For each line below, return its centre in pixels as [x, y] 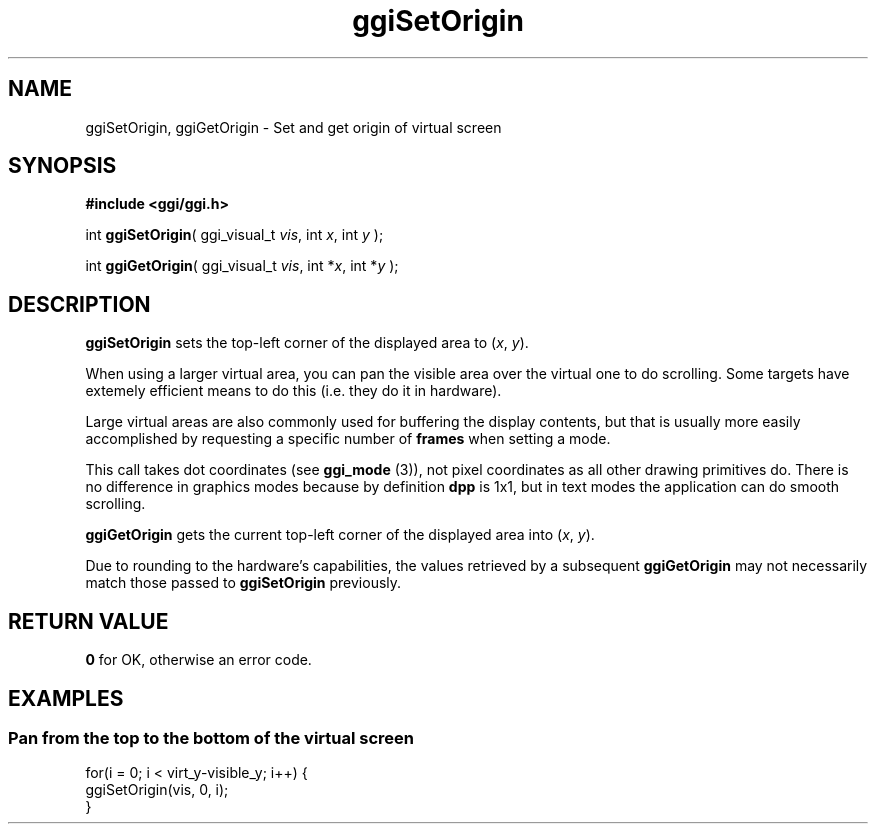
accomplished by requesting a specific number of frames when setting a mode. [348, 439]
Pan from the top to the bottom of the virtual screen [211, 737]
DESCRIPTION [79, 304]
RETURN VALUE [88, 621]
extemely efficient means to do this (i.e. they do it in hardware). [293, 391]
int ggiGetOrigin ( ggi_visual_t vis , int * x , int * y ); [242, 266]
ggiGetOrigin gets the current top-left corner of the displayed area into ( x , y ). [340, 535]
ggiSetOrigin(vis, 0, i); [157, 790]
